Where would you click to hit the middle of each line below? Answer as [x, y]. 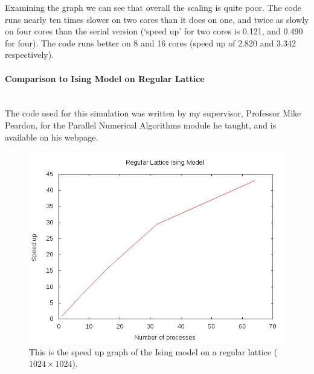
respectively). [30, 55]
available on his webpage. [52, 137]
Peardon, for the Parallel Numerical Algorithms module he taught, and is [141, 125]
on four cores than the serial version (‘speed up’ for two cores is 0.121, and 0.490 [154, 31]
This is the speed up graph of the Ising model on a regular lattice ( [153, 351]
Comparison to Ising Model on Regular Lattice [105, 78]
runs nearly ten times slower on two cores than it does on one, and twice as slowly [157, 19]
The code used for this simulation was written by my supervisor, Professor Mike [153, 113]
